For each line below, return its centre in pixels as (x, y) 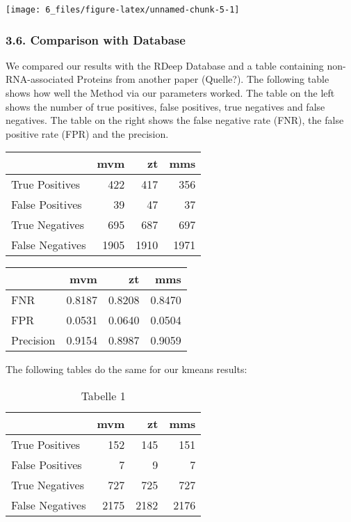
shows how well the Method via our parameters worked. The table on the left (170, 93)
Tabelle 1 (103, 396)
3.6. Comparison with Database (96, 39)
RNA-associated (40, 79)
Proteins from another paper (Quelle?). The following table (203, 79)
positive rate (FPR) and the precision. (87, 133)
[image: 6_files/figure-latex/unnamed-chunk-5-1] (123, 10)
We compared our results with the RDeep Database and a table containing (165, 65)
